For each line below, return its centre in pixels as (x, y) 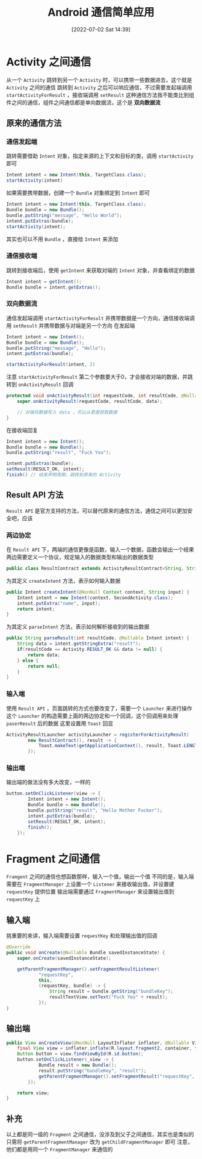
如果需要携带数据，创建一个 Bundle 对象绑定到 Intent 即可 (78, 193)
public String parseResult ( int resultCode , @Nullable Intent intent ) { (98, 638)
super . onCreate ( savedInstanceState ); (64, 958)
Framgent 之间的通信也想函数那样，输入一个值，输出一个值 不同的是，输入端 (100, 877)
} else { (28, 660)
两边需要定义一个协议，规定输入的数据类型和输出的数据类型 (80, 557)
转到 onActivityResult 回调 (40, 384)
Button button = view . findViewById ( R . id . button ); (81, 1054)
